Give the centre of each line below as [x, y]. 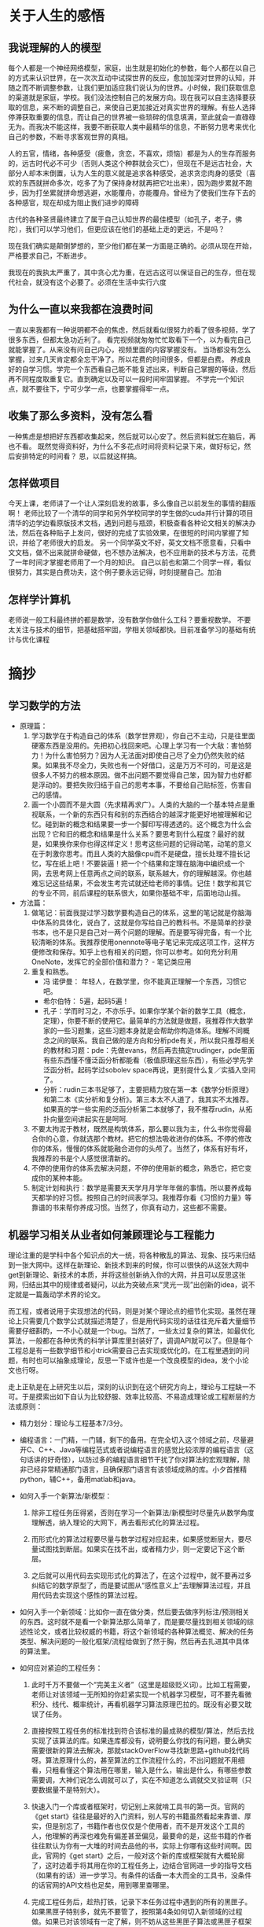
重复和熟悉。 [52, 972]
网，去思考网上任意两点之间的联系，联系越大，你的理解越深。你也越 [141, 873]
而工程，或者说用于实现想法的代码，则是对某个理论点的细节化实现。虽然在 [128, 1311]
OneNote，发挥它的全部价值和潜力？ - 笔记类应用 [111, 962]
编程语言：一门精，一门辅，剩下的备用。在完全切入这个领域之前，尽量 [133, 1440]
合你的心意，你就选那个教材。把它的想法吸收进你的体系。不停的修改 [141, 1139]
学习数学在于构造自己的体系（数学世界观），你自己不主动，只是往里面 [143, 736]
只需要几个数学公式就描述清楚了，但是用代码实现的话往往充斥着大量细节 [139, 1321]
